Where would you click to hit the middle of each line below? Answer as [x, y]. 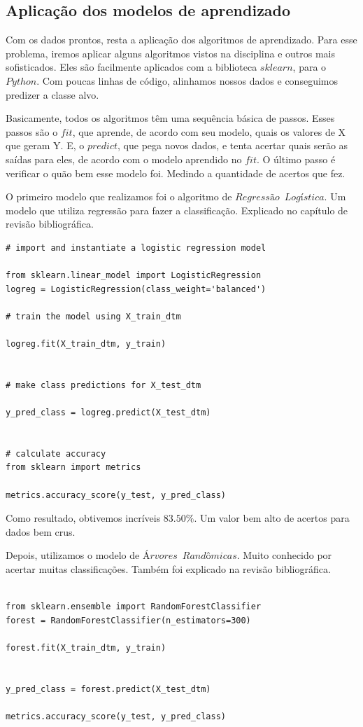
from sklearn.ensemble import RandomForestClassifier [134, 607]
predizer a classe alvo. [52, 94]
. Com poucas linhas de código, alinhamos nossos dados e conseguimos [187, 80]
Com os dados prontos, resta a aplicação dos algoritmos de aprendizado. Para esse [181, 40]
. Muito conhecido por [284, 555]
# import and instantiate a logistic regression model [136, 248]
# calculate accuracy [56, 453]
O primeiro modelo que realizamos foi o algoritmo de [119, 196]
